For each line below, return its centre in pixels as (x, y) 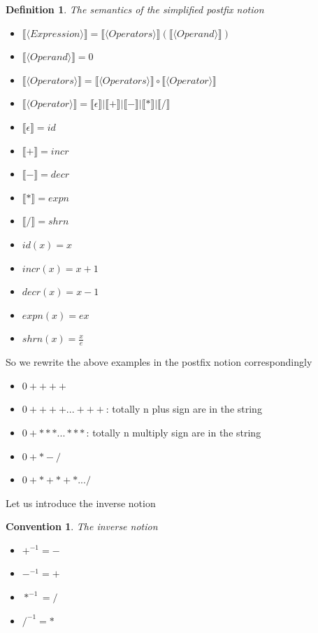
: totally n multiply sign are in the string (174, 432)
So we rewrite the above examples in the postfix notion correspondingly (159, 362)
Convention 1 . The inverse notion (82, 526)
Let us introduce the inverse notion (81, 503)
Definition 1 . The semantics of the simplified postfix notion (135, 9)
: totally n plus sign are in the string (184, 409)
